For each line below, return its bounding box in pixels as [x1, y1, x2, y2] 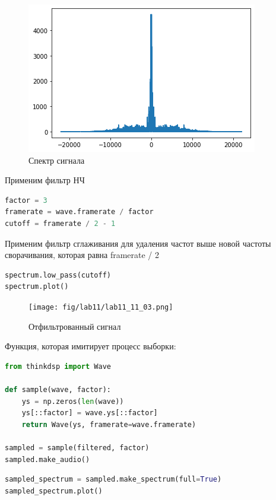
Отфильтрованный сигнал [28, 320, 121, 332]
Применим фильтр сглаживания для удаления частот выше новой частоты [5, 237, 271, 249]
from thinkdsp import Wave [5, 362, 111, 371]
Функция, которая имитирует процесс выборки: [5, 340, 176, 352]
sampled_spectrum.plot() [5, 486, 103, 495]
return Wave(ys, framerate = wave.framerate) [21, 420, 196, 429]
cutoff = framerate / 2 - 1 [5, 219, 116, 228]
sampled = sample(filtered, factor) [5, 443, 150, 452]
